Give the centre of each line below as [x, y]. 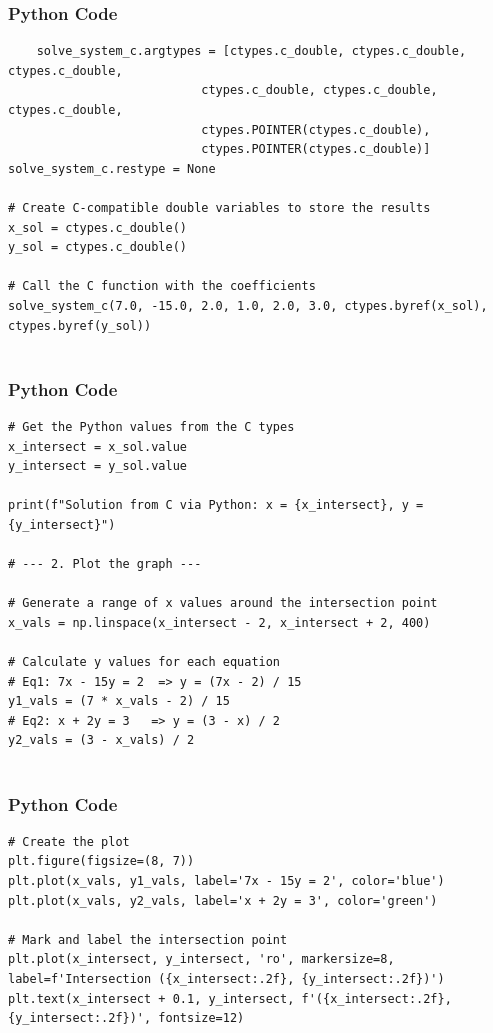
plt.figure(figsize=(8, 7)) [101, 861]
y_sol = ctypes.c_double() [97, 247]
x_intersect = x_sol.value [97, 446]
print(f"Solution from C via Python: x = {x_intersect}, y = [216, 505]
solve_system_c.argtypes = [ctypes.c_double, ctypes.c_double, [251, 51]
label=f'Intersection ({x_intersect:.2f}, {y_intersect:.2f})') [226, 979]
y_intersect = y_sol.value [97, 466]
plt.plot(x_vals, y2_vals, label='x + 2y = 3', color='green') [223, 900]
